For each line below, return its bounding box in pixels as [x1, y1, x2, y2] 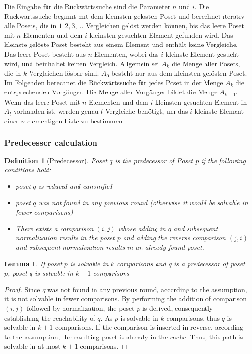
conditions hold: [4, 165, 51, 175]
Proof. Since [4, 284, 40, 294]
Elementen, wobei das [94, 48, 159, 59]
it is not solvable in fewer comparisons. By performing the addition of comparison [4, 293, 247, 304]
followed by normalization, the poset [26, 303, 135, 313]
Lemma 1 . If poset [4, 258, 62, 268]
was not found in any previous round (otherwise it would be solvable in [38, 197, 248, 207]
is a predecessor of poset [174, 258, 245, 268]
